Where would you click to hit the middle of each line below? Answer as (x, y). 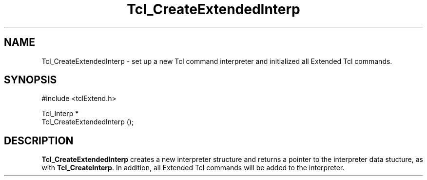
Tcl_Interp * (60, 114)
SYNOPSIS (30, 80)
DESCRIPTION (39, 140)
